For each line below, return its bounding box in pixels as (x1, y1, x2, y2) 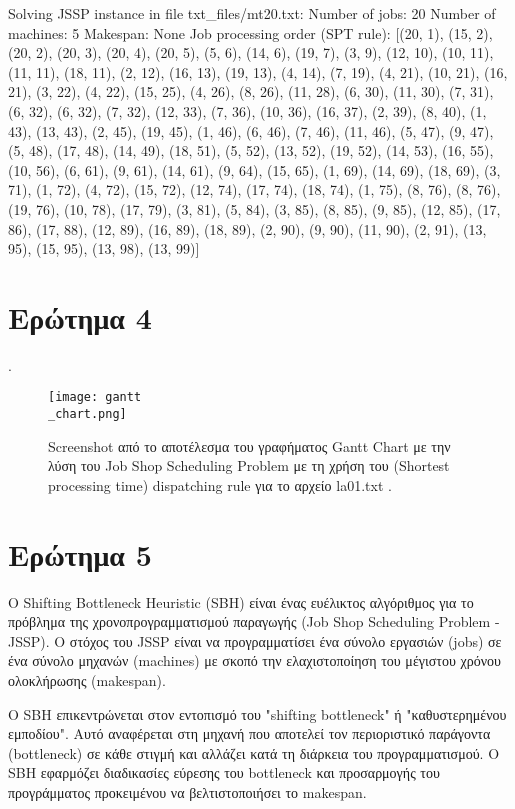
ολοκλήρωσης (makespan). (8, 670, 166, 691)
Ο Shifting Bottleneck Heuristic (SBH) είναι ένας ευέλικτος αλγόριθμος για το (8, 591, 474, 612)
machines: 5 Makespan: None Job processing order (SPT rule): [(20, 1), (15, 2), (8, 22, 493, 43)
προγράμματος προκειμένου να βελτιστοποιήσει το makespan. (8, 782, 367, 802)
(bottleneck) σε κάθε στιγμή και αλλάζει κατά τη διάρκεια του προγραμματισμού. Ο (8, 742, 500, 763)
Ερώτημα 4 (8, 296, 152, 337)
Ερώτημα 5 (8, 533, 152, 574)
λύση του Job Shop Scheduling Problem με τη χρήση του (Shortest (48, 455, 450, 476)
